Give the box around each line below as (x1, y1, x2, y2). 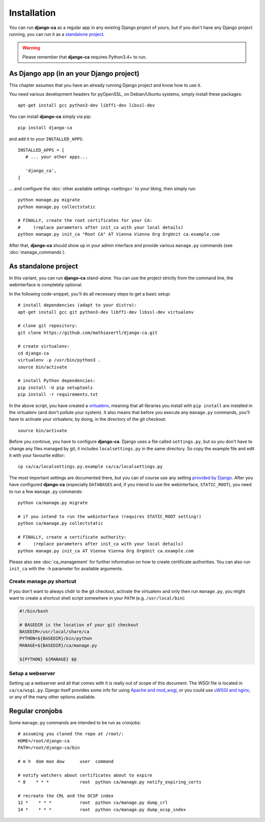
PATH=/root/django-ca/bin (18, 745, 80, 751)
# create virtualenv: (18, 344, 70, 349)
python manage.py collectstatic (18, 204, 96, 210)
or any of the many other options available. (9, 694, 96, 700)
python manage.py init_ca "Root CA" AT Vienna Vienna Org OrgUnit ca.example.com (18, 231, 220, 237)
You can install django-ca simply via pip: (9, 113, 92, 119)
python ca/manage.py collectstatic (18, 521, 104, 526)
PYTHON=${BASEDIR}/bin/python (19, 636, 92, 641)
